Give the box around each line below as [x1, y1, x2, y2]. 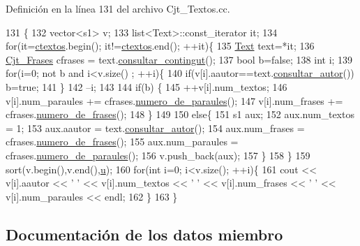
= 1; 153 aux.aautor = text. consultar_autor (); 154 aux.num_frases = [6, 120, 305, 135]
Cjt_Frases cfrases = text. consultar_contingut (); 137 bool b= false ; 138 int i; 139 [6, 52, 353, 66]
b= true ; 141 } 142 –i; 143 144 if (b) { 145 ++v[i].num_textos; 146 [6, 79, 287, 94]
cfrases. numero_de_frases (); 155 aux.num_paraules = [6, 134, 239, 149]
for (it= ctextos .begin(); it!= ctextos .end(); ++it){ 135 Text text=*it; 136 [6, 38, 315, 53]
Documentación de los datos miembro [6, 223, 283, 245]
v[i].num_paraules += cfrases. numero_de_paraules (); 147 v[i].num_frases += [6, 93, 343, 108]
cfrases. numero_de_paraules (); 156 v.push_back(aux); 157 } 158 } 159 [6, 147, 310, 162]
